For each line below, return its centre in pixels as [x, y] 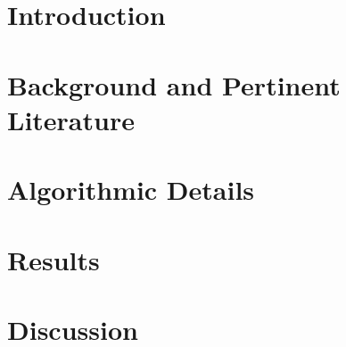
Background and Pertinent [174, 84]
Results [54, 259]
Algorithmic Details [131, 190]
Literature [71, 119]
